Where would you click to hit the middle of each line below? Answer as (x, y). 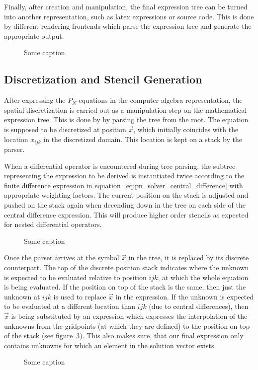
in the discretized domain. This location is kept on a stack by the (143, 139)
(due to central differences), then (199, 306)
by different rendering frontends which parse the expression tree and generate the (128, 26)
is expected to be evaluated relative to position (75, 277)
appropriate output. (34, 36)
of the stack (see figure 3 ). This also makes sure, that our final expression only (124, 335)
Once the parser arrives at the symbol (62, 258)
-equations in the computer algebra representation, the (159, 100)
